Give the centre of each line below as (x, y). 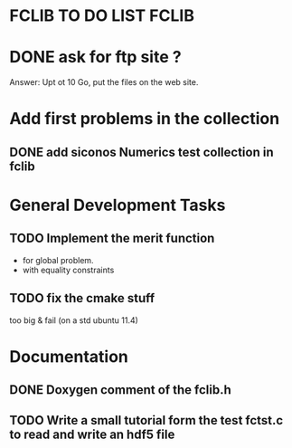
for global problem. (58, 260)
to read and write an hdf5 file (92, 435)
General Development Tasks (118, 205)
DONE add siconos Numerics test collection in (141, 152)
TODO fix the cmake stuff (82, 298)
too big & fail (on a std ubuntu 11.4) (74, 320)
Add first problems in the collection (145, 119)
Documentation (69, 356)
